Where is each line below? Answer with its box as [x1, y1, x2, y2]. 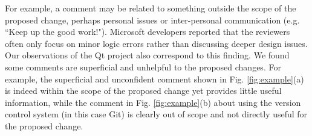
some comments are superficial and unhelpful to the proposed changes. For [5, 60, 281, 73]
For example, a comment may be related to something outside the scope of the [5, 2, 296, 14]
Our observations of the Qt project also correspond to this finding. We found [5, 49, 290, 61]
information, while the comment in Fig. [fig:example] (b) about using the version [5, 96, 301, 108]
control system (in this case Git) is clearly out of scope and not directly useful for [5, 108, 308, 120]
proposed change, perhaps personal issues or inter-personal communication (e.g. [5, 13, 300, 26]
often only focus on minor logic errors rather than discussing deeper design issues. [5, 37, 308, 49]
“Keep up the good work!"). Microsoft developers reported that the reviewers [5, 25, 290, 38]
